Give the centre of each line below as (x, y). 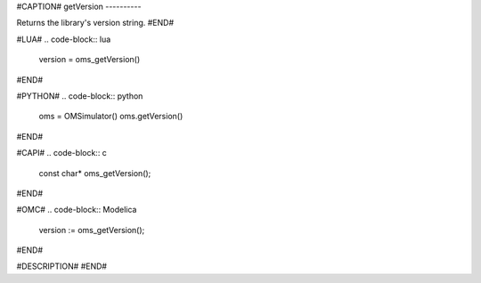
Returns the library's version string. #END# (95, 23)
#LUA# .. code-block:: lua (64, 39)
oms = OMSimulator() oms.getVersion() (111, 117)
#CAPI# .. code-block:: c (61, 153)
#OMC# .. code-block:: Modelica (77, 210)
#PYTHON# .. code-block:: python (80, 96)
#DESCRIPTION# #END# (61, 266)
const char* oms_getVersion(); (95, 173)
